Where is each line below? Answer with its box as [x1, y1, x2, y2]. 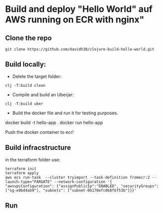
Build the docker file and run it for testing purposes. [12, 110, 118, 116]
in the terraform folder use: [5, 157, 61, 162]
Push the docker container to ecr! [5, 129, 74, 135]
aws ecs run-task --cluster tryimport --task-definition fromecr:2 [5, 175, 150, 180]
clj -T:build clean [5, 83, 46, 88]
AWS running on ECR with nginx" [5, 14, 145, 25]
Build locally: [5, 60, 46, 69]
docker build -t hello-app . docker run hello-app [5, 119, 103, 125]
